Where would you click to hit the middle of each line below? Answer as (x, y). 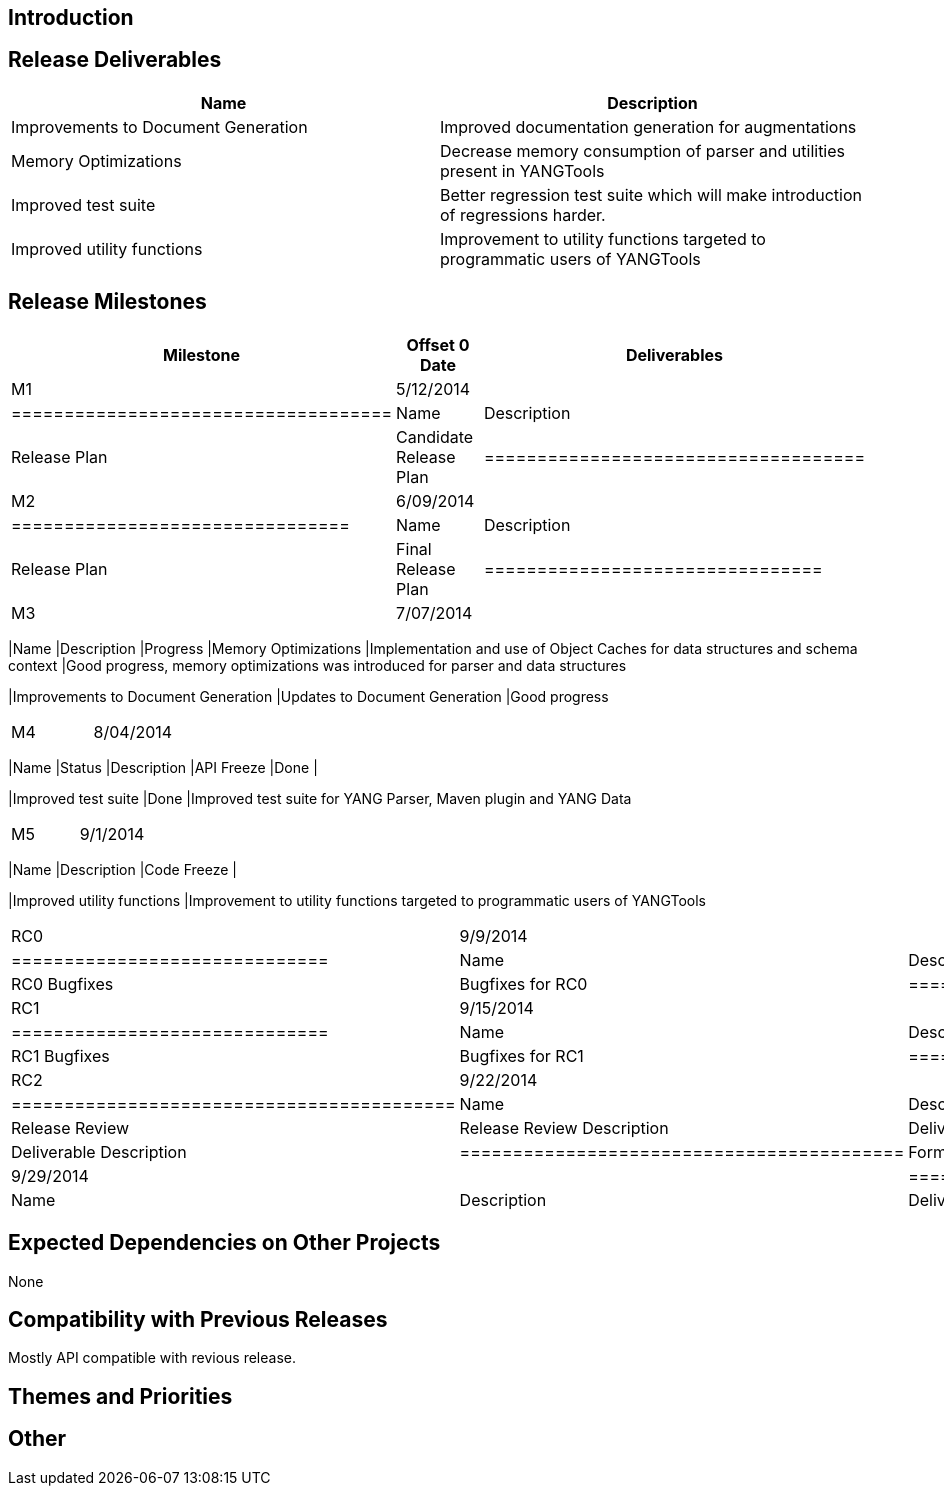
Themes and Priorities (120, 1396)
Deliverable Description (99, 1151)
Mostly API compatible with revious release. (152, 1358)
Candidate (435, 436)
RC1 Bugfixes (60, 1055)
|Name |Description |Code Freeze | (122, 869)
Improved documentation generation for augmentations (648, 126)
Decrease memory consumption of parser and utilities (643, 150)
